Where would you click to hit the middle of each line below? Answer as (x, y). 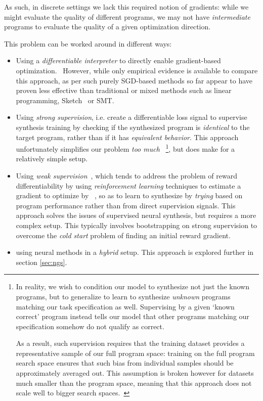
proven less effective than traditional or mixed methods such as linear (124, 90)
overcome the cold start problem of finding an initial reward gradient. (123, 235)
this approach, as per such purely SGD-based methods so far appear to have (134, 80)
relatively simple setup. (52, 159)
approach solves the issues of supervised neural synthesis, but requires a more (136, 215)
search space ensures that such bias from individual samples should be (125, 363)
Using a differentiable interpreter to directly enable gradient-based (118, 60)
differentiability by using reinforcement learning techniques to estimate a (128, 185)
